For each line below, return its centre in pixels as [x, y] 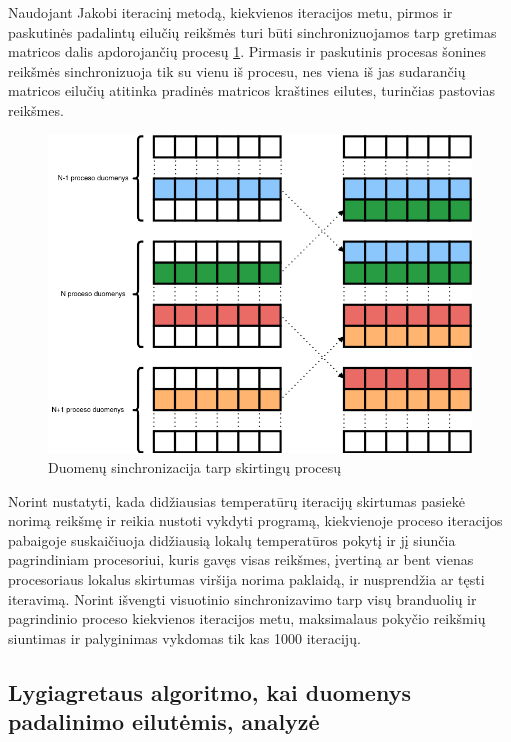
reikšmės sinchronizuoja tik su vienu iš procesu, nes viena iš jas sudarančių [237, 70]
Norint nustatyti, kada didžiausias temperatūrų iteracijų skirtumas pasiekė [236, 500]
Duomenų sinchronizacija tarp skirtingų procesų [195, 467]
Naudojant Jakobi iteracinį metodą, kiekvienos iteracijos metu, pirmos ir [230, 12]
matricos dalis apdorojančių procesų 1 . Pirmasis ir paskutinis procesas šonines [247, 51]
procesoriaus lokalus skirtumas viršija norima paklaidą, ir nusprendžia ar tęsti [246, 579]
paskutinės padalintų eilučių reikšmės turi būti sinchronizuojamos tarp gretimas [252, 31]
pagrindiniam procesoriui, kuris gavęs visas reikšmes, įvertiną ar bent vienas [241, 559]
